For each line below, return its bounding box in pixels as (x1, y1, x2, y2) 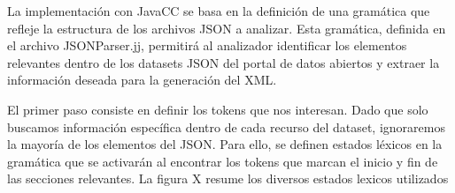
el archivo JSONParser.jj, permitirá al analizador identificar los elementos (7, 36, 407, 55)
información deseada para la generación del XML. (7, 71, 277, 89)
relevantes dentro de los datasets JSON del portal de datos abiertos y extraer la (7, 53, 440, 71)
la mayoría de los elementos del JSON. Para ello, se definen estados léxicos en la (7, 135, 443, 153)
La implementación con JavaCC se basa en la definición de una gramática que (7, 2, 430, 19)
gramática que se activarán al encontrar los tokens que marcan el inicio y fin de (7, 152, 438, 170)
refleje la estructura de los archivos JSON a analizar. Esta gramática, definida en (7, 19, 446, 37)
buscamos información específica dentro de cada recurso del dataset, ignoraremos (7, 117, 445, 136)
